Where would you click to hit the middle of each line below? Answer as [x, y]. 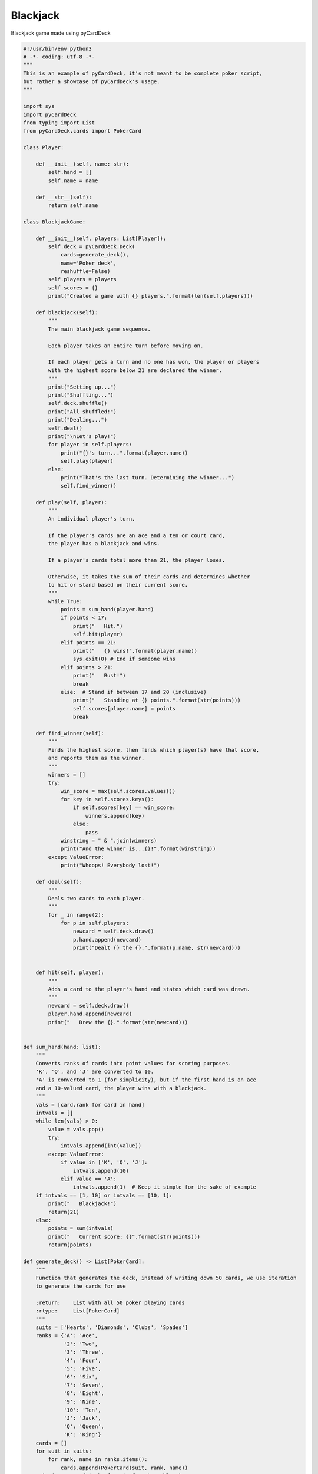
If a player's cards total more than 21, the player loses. [137, 560]
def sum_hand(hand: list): [62, 1047]
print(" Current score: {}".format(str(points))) [124, 1236]
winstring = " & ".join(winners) [109, 841]
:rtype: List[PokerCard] [78, 1311]
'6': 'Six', [81, 1377]
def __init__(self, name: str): [82, 164]
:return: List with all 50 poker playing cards [110, 1302]
